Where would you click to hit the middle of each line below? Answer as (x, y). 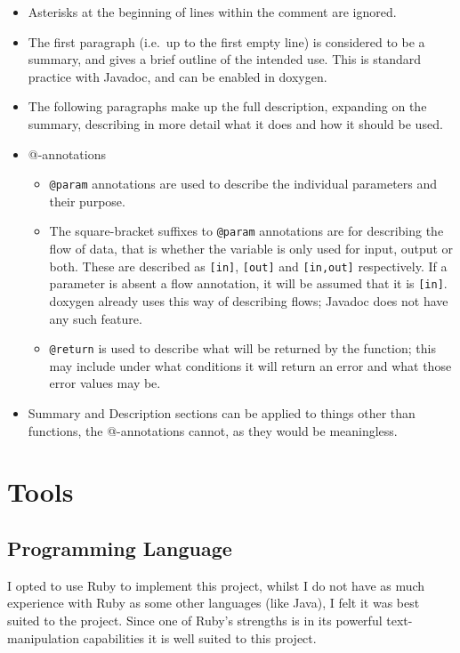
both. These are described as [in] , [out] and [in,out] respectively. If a (248, 266)
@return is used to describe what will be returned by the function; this (242, 348)
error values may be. (105, 383)
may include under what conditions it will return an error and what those (250, 365)
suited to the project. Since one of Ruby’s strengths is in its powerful (195, 620)
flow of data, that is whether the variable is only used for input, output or (251, 249)
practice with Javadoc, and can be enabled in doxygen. (178, 76)
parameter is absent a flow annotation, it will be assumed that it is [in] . (248, 283)
